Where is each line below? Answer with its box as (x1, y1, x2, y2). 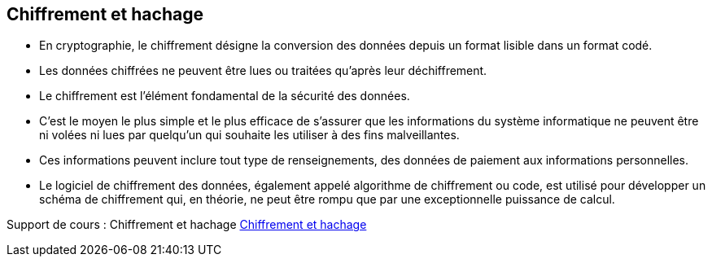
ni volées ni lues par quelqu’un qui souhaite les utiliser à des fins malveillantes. (39, 128, 460, 142)
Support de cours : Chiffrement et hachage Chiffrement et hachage (7, 217, 367, 232)
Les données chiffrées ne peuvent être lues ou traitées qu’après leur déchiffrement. (39, 64, 487, 78)
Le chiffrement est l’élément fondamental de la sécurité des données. (39, 89, 410, 103)
